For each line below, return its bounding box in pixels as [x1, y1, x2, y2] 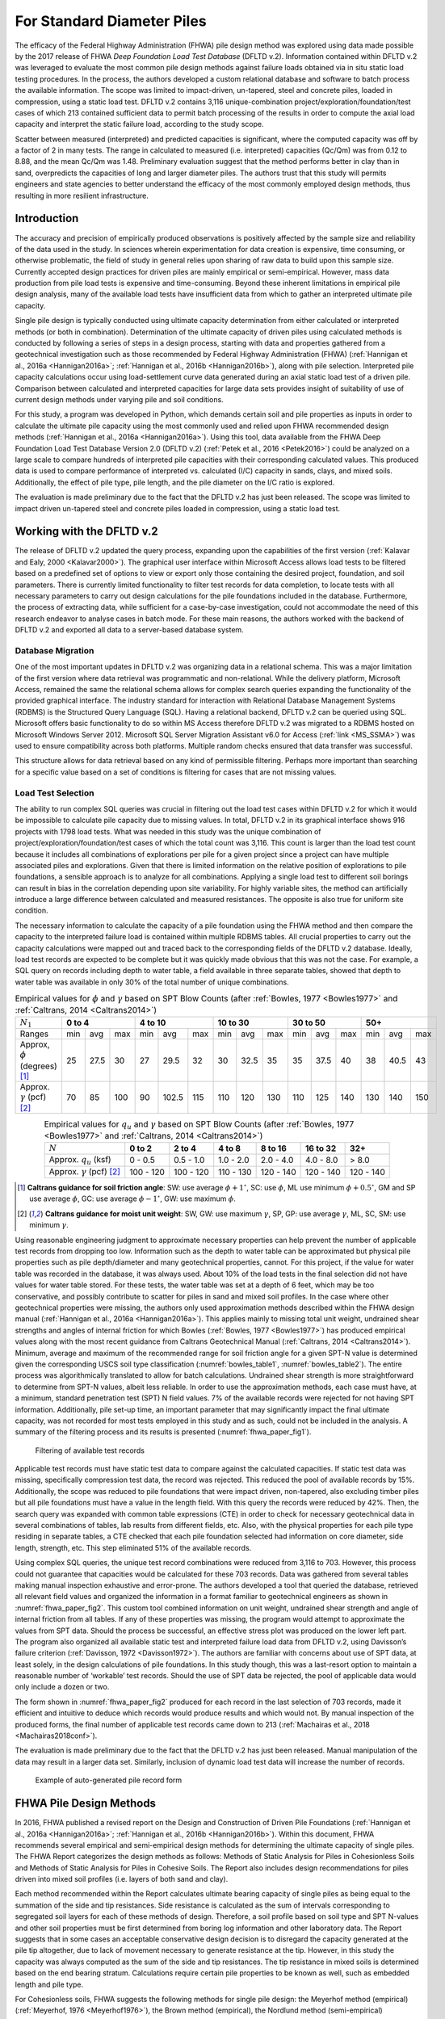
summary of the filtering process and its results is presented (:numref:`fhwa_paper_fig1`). [15, 1427, 312, 1437]
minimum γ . [29, 1220, 69, 1230]
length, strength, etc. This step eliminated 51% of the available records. [15, 1543, 252, 1552]
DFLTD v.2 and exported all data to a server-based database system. [15, 625, 244, 635]
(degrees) [19, 1060, 58, 1072]
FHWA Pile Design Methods [15, 1797, 157, 1811]
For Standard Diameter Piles [15, 12, 207, 30]
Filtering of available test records [35, 1446, 145, 1455]
